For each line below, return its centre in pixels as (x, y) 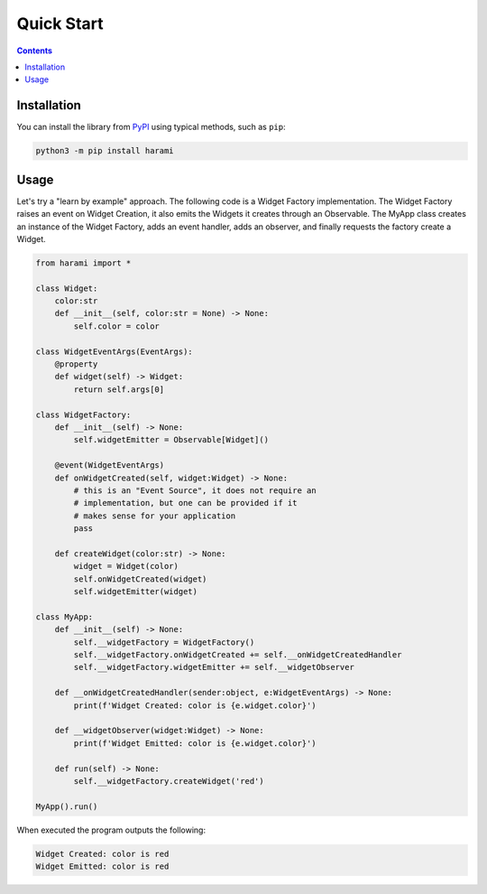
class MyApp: (64, 617)
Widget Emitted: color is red (102, 866)
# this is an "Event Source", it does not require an (195, 490)
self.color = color (116, 326)
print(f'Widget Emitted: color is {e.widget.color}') (195, 743)
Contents (35, 51)
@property (76, 364)
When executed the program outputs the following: (111, 830)
